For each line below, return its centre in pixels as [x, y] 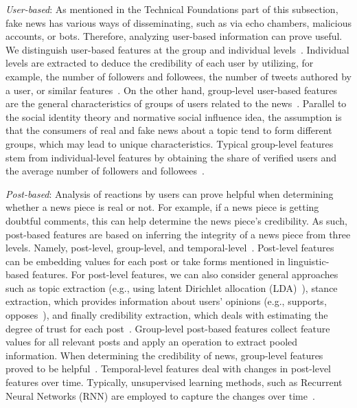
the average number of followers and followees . [105, 171]
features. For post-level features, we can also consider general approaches [185, 274]
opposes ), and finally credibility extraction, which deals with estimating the [167, 315]
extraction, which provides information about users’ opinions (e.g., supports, [166, 301]
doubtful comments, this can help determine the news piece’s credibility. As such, [176, 220]
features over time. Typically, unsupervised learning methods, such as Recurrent [174, 382]
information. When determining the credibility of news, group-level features [164, 355]
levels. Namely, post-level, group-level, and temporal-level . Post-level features [170, 248]
